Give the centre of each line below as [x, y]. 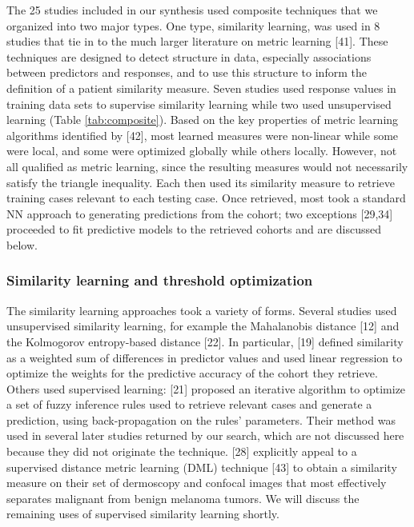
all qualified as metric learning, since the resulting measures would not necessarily [207, 166]
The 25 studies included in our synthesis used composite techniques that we [192, 10]
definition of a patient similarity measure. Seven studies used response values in [201, 88]
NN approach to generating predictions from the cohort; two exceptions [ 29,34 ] [200, 213]
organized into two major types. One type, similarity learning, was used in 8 [193, 25]
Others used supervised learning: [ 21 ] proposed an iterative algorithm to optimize [206, 388]
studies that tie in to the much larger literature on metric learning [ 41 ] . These [197, 41]
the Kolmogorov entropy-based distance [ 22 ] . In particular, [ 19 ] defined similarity [205, 341]
